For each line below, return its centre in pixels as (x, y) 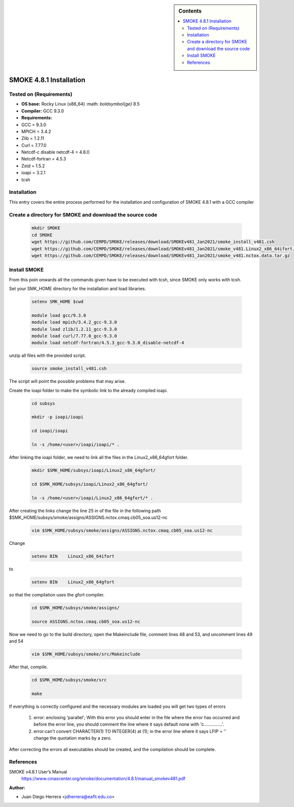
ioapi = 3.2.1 (34, 173)
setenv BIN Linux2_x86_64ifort (73, 556)
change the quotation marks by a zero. (73, 738)
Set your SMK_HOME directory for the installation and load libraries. (78, 289)
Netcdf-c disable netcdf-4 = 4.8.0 (56, 152)
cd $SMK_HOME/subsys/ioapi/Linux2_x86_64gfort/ (90, 484)
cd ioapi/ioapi (50, 431)
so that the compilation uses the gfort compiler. (57, 594)
